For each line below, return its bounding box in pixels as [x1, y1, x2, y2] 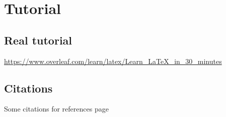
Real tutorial [4, 32, 72, 47]
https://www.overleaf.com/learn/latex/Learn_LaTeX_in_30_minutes [4, 55, 222, 66]
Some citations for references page [4, 103, 109, 114]
